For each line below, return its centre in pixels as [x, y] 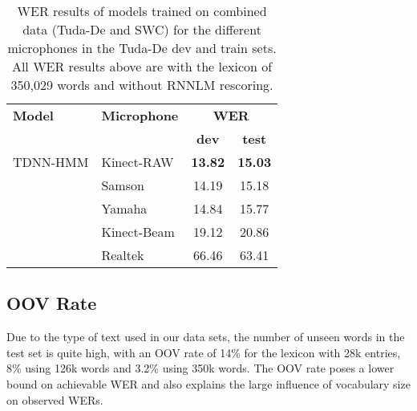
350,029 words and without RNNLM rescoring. [142, 85]
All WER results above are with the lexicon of [142, 66]
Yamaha [124, 208]
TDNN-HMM [51, 162]
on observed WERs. [55, 399]
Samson [123, 185]
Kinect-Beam [138, 232]
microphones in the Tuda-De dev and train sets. [142, 48]
